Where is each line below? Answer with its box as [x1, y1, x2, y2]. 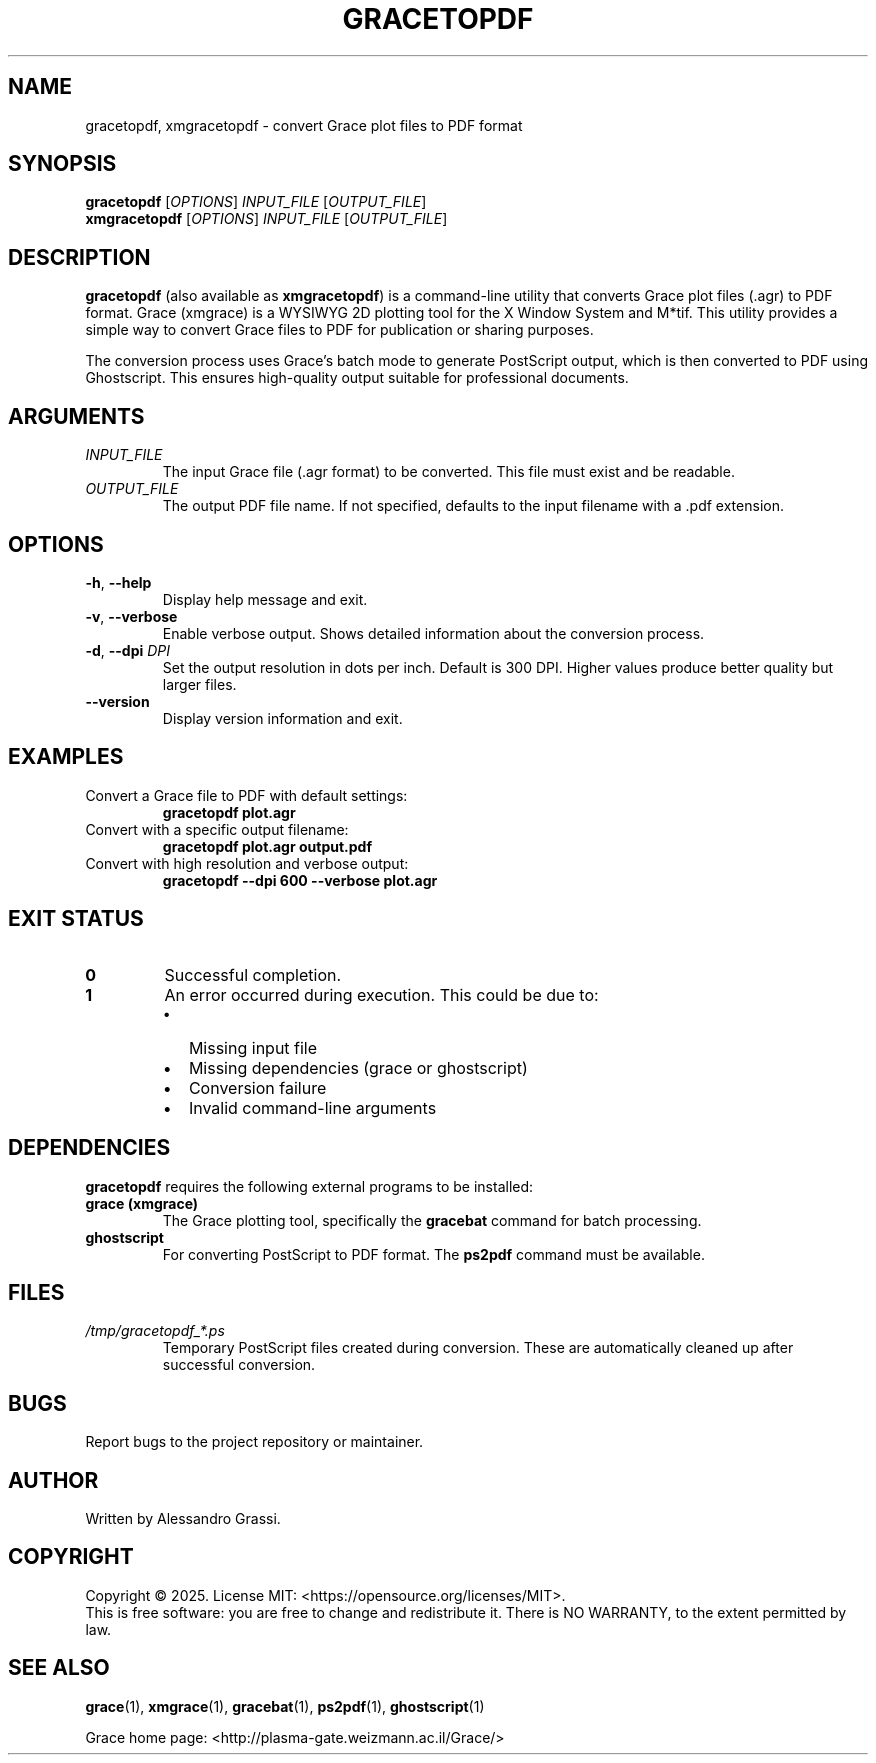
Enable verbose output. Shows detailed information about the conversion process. [162, 624, 705, 642]
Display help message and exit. [162, 590, 368, 608]
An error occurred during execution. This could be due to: [164, 984, 599, 1005]
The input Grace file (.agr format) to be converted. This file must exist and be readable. [162, 463, 735, 481]
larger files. [162, 675, 237, 693]
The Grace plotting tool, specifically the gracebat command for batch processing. [162, 1211, 702, 1229]
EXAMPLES [8, 744, 124, 770]
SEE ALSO [8, 1655, 110, 1681]
